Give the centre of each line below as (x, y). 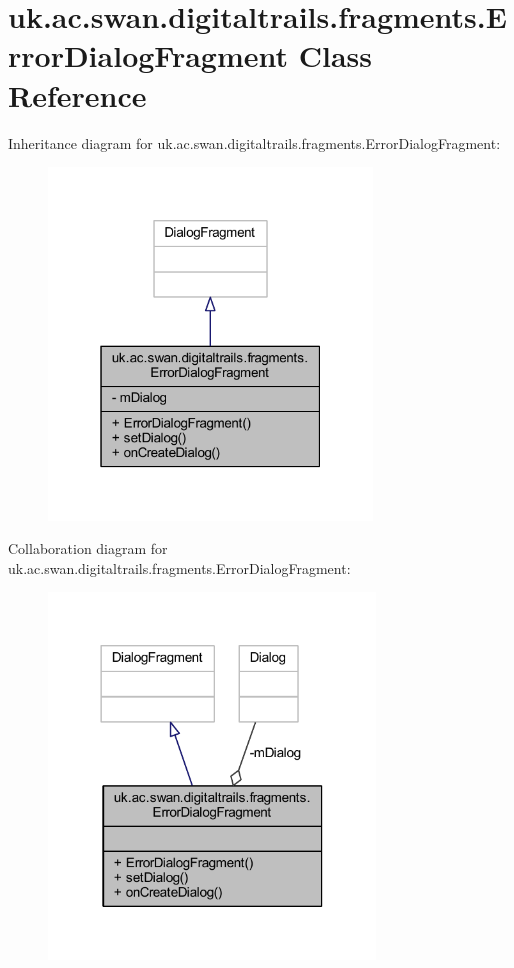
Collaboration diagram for (88, 548)
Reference (77, 94)
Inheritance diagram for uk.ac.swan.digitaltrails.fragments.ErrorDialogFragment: (254, 142)
